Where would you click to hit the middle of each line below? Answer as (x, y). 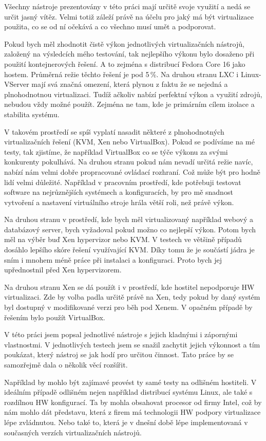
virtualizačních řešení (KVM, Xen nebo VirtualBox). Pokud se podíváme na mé (129, 142)
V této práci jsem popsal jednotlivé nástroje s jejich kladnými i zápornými (121, 334)
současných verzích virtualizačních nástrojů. (73, 432)
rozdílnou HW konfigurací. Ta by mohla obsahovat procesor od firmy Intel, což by (133, 402)
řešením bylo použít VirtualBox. (55, 317)
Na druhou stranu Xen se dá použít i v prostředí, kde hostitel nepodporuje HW (129, 287)
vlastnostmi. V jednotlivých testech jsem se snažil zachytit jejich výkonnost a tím (132, 344)
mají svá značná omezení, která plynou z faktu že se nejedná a (130, 84)
